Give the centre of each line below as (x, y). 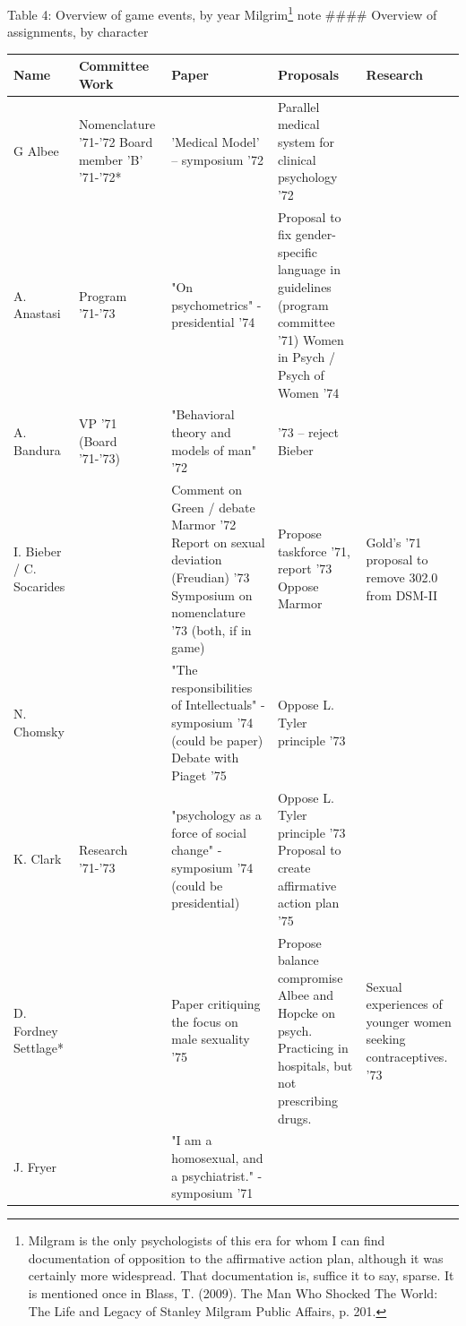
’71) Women (311, 339)
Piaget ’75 (199, 775)
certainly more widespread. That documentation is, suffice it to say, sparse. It (241, 1275)
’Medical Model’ (216, 141)
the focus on (205, 1021)
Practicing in (313, 1048)
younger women (409, 1021)
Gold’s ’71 (394, 542)
